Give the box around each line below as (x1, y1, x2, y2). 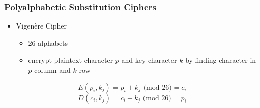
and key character (121, 55, 177, 65)
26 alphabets (28, 37, 68, 48)
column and (34, 65, 71, 75)
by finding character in (185, 55, 256, 65)
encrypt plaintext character (28, 55, 113, 65)
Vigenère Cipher (16, 20, 67, 31)
